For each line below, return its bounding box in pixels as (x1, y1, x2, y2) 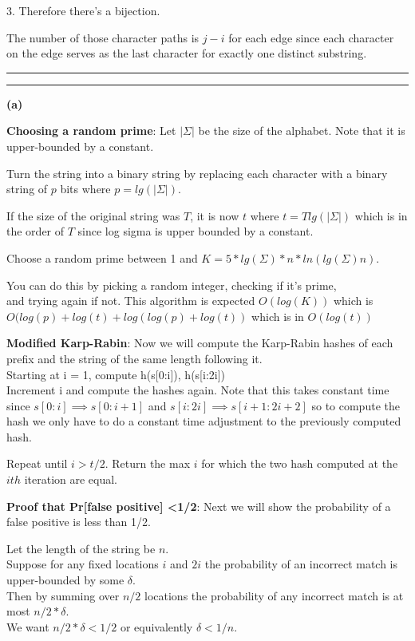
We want (6, 618, 49, 635)
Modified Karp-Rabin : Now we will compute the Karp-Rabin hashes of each (6, 334, 393, 351)
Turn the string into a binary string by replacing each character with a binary (6, 164, 388, 181)
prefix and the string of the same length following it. (6, 350, 263, 366)
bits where (60, 180, 111, 197)
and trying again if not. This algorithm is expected (6, 292, 255, 309)
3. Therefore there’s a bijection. (6, 2, 160, 18)
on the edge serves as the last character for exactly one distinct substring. (6, 45, 367, 61)
